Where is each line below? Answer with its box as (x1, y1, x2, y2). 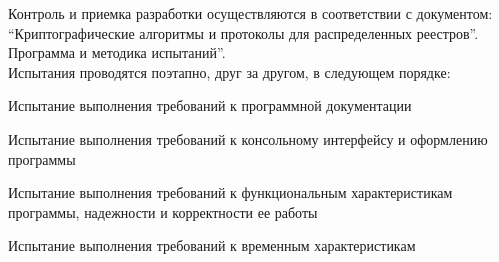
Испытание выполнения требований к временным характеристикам (8, 235, 416, 256)
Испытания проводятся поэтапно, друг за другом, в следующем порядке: (8, 61, 451, 82)
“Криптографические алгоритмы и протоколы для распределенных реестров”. (8, 22, 479, 43)
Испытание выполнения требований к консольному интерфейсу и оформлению (8, 128, 488, 149)
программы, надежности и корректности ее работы (8, 201, 318, 222)
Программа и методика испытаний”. (8, 42, 226, 63)
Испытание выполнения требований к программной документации (8, 95, 412, 116)
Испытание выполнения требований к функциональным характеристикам (8, 182, 453, 203)
